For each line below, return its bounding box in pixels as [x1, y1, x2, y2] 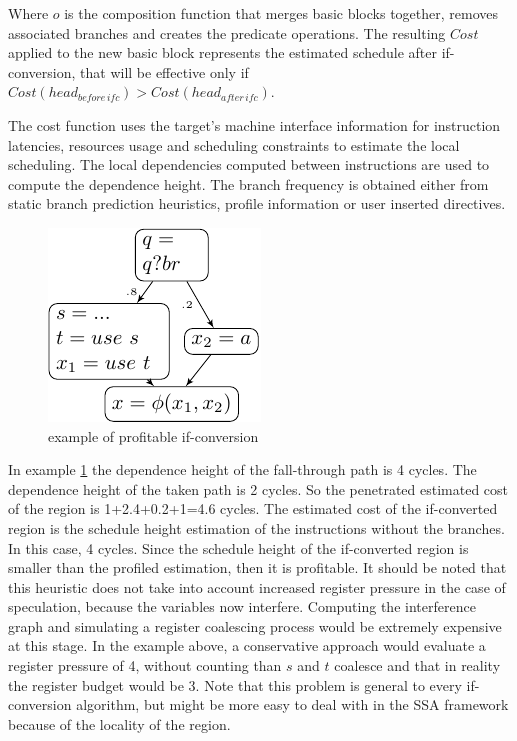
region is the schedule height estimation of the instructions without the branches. [8, 517, 505, 538]
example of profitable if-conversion [48, 425, 259, 446]
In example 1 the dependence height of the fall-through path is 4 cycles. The [8, 459, 477, 480]
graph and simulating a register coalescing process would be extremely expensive [8, 615, 502, 636]
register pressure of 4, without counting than [8, 655, 282, 676]
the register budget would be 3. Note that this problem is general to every [8, 674, 462, 695]
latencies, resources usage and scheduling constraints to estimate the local [8, 134, 460, 155]
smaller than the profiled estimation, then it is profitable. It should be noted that [8, 557, 507, 578]
